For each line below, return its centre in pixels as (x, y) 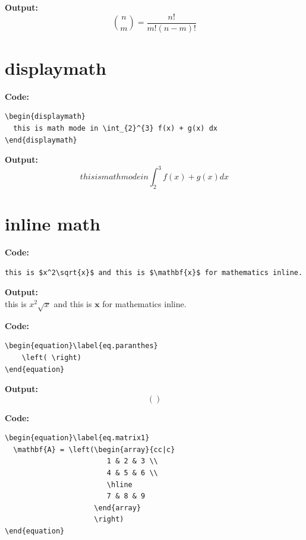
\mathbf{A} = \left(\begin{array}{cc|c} (94, 449)
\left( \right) (51, 357)
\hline (119, 484)
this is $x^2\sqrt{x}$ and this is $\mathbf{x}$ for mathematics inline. (154, 272)
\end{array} (118, 508)
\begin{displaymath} (45, 117)
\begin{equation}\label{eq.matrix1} (77, 438)
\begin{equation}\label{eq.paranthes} (81, 346)
